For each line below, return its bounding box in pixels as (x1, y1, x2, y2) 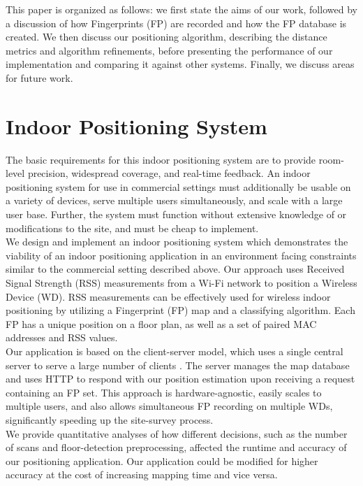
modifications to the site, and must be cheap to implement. (6, 220, 259, 235)
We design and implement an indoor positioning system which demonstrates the (6, 234, 348, 249)
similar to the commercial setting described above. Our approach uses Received (6, 262, 345, 276)
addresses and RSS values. (6, 330, 118, 345)
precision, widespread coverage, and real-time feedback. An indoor (27, 166, 311, 180)
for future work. (6, 70, 73, 85)
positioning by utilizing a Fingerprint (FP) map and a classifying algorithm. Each (6, 303, 355, 317)
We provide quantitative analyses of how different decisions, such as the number (6, 426, 348, 441)
